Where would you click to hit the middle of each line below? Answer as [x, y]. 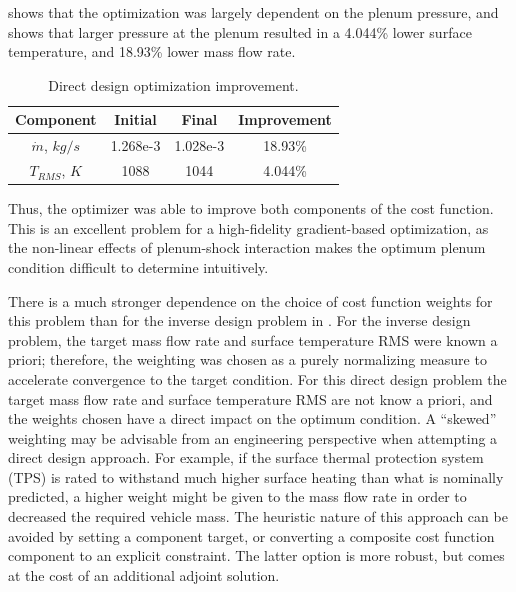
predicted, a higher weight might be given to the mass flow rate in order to [237, 496]
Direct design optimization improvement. [173, 84]
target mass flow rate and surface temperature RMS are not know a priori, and [250, 398]
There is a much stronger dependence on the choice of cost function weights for [250, 300]
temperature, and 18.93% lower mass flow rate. [152, 51]
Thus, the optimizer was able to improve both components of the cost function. [251, 208]
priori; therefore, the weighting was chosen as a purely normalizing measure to [247, 359]
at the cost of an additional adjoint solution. [144, 574]
